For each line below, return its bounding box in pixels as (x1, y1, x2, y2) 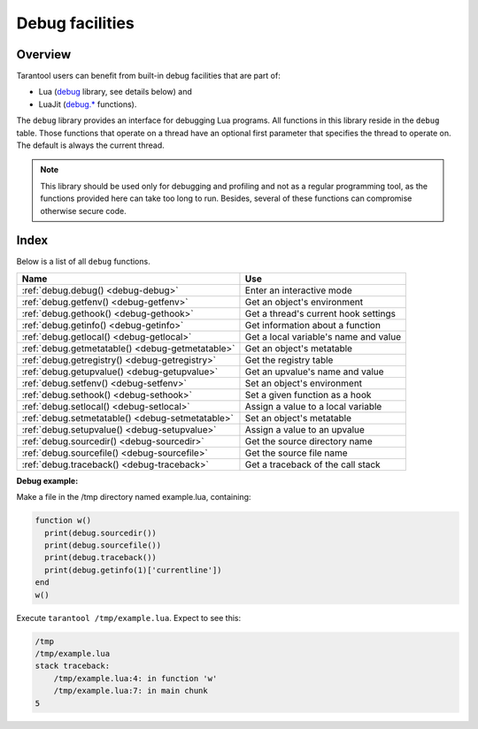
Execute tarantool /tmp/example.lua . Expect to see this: (16, 612, 242, 623)
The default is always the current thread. (16, 140, 166, 150)
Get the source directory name (244, 434, 373, 447)
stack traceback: (35, 661, 111, 671)
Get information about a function (244, 318, 381, 331)
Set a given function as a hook (244, 388, 372, 401)
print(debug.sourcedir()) (44, 527, 157, 538)
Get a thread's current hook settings (244, 307, 396, 319)
